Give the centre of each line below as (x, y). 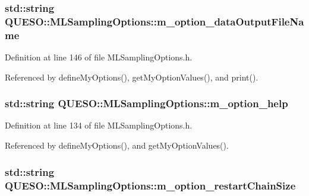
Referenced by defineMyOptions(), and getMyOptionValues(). (117, 145)
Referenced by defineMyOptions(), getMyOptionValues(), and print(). (132, 77)
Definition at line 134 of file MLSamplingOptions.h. (99, 125)
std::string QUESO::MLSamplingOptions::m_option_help (146, 103)
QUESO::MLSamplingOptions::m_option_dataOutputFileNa (154, 21)
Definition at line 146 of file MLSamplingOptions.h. (99, 57)
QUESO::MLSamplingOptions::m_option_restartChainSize (150, 185)
